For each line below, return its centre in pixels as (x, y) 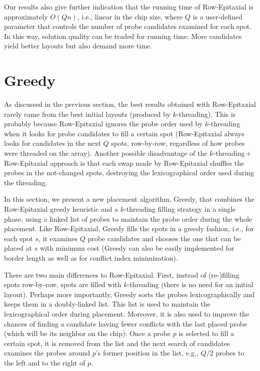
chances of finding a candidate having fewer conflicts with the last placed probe (126, 323)
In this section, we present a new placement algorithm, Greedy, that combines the (129, 199)
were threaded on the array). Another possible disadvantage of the (106, 153)
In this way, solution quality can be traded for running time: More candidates (123, 36)
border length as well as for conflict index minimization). (91, 258)
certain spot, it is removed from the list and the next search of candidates (117, 343)
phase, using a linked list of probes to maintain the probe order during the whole (128, 218)
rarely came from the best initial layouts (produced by (87, 114)
